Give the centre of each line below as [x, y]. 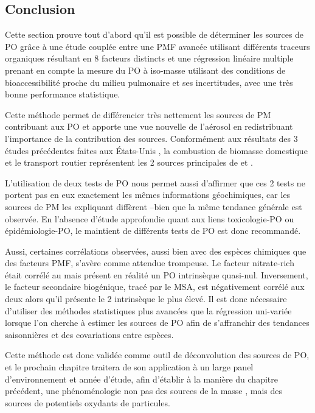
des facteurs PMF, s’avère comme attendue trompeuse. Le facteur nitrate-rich [150, 263]
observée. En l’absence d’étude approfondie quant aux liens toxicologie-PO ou [150, 218]
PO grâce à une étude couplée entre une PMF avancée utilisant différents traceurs [157, 46]
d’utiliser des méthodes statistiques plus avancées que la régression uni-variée [148, 310]
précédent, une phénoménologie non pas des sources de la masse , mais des [144, 391]
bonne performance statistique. [63, 94]
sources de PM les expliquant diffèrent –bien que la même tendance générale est [154, 206]
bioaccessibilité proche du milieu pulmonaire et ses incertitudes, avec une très [149, 82]
